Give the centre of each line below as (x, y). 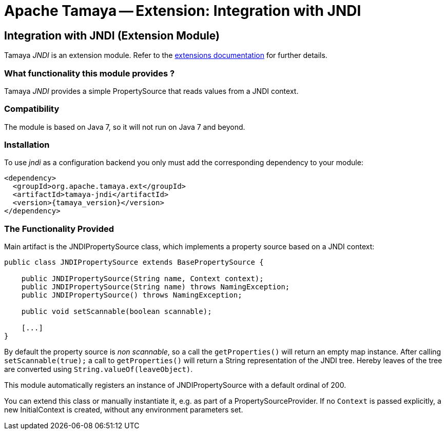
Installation (27, 145)
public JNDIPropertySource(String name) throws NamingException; (156, 287)
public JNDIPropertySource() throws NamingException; (132, 295)
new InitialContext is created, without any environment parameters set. (124, 410)
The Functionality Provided (59, 229)
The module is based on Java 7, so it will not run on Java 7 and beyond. (125, 127)
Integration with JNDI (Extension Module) (112, 35)
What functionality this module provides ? (90, 73)
